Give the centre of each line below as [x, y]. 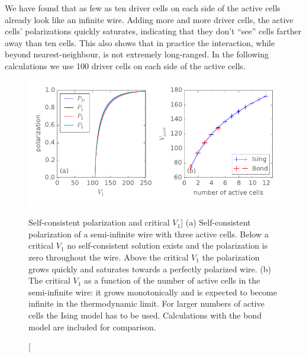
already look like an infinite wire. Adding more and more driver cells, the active [149, 19]
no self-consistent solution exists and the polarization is [168, 245]
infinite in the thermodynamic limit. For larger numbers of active [146, 303]
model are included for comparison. [92, 327]
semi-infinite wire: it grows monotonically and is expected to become [153, 292]
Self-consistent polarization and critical [99, 222]
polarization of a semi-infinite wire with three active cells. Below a [149, 234]
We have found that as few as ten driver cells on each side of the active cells [143, 8]
